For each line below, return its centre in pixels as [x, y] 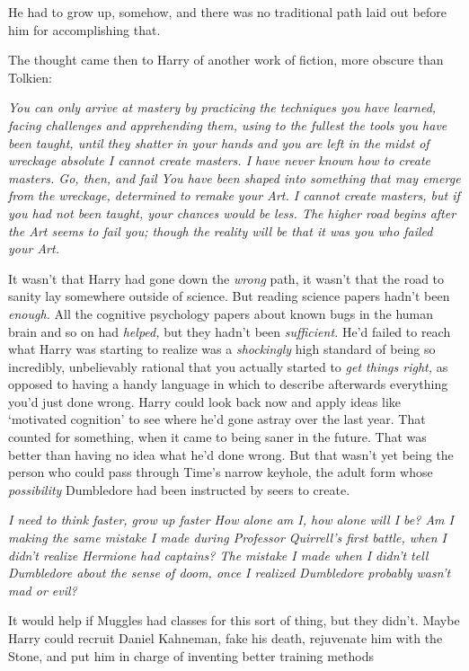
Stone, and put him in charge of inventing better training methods [191, 655]
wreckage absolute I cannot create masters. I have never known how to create [220, 160]
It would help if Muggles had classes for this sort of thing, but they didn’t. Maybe [234, 620]
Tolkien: [31, 77]
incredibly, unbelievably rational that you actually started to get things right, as [228, 366]
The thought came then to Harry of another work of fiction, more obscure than [226, 60]
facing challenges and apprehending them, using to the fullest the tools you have [228, 124]
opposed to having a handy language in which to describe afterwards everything [228, 384]
